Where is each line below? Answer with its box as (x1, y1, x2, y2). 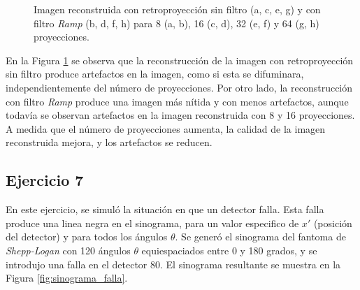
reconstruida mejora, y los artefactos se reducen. (6, 135, 213, 150)
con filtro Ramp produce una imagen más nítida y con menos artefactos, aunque (6, 94, 349, 108)
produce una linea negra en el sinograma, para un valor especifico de (6, 215, 299, 230)
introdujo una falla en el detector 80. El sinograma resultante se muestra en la (6, 256, 341, 271)
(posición (313, 215, 352, 230)
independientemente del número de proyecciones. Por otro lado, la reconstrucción (6, 80, 353, 94)
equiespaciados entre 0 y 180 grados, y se (141, 242, 317, 257)
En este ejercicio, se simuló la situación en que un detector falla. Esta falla (6, 202, 324, 217)
